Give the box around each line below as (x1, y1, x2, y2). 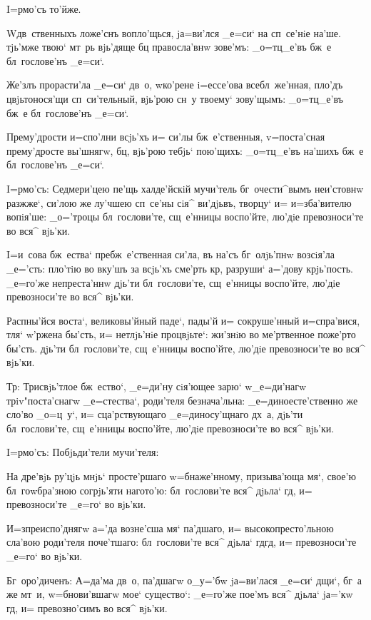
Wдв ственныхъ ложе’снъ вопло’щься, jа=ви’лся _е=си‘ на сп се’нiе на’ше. (6, 25, 341, 40)
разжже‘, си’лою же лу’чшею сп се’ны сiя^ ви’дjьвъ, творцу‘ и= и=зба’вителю (6, 195, 352, 210)
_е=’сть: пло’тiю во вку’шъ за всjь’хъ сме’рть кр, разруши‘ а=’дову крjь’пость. (6, 260, 353, 275)
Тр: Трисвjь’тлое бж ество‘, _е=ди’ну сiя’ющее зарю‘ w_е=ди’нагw (6, 379, 307, 394)
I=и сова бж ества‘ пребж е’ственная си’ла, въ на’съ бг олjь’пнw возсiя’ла (6, 247, 335, 262)
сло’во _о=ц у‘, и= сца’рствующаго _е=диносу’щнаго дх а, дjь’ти (6, 407, 303, 422)
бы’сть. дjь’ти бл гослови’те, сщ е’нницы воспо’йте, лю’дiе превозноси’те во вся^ (6, 340, 365, 355)
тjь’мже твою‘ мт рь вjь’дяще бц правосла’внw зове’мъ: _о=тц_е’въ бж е (6, 39, 332, 54)
